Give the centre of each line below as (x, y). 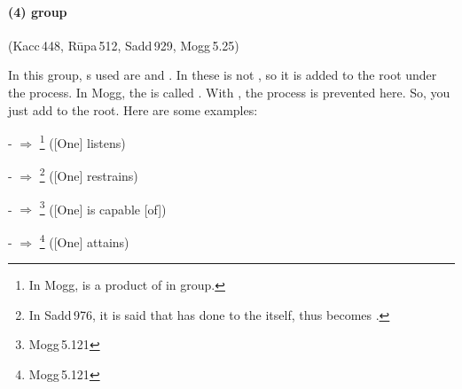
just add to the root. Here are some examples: (133, 109)
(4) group (38, 11)
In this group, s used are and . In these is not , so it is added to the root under (223, 75)
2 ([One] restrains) (89, 175)
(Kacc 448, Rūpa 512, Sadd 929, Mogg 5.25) (124, 45)
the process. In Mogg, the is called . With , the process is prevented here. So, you (229, 92)
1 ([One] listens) (82, 141)
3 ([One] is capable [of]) (103, 207)
